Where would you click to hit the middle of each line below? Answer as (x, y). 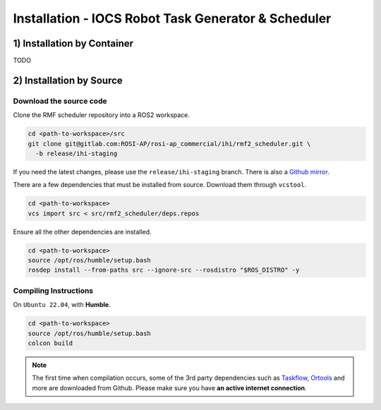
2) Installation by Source (68, 80)
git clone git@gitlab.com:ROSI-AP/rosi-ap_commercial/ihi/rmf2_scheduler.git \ (169, 144)
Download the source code (60, 101)
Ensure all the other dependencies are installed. (82, 231)
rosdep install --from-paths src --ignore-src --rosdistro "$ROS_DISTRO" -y (164, 270)
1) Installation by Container (73, 43)
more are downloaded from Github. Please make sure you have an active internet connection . (169, 387)
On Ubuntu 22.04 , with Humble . (62, 305)
